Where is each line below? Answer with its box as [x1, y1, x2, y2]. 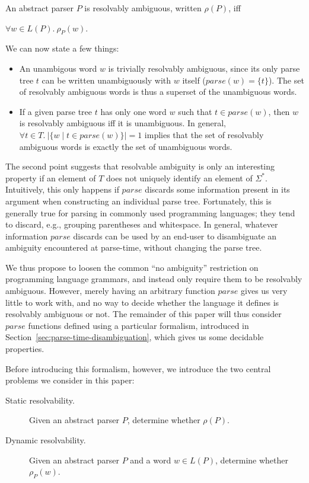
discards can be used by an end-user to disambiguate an [73, 229, 277, 242]
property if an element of [5, 171, 96, 184]
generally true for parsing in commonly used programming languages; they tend [5, 206, 295, 219]
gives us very [241, 284, 288, 297]
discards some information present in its [145, 183, 290, 196]
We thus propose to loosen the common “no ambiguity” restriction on [5, 261, 259, 273]
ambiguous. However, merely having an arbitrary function [5, 284, 215, 297]
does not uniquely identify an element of [106, 171, 253, 184]
